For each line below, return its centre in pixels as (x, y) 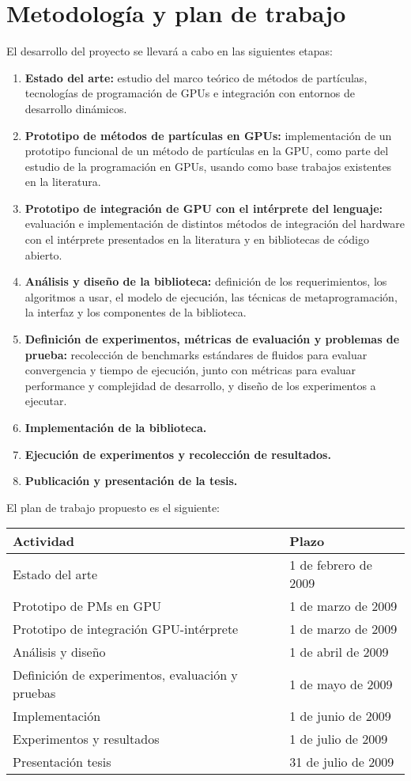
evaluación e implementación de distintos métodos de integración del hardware (215, 224)
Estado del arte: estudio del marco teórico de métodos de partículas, (196, 77)
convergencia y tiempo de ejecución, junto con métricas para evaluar (190, 370)
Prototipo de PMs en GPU (87, 606)
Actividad (44, 541)
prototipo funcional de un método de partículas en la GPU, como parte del (207, 151)
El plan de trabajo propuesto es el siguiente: (113, 507)
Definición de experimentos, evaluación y (125, 675)
